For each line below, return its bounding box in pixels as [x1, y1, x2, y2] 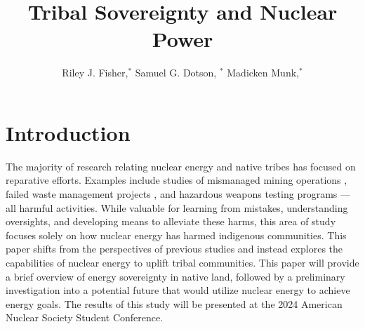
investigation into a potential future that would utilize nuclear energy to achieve [6, 283, 350, 297]
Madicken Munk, [227, 65, 299, 80]
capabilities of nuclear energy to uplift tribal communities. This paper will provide [6, 255, 359, 269]
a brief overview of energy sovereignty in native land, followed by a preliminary [6, 269, 345, 283]
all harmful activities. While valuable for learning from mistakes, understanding [6, 200, 348, 215]
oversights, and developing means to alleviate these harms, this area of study [6, 214, 336, 229]
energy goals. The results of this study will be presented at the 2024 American [6, 296, 343, 311]
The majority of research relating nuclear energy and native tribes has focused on [6, 159, 356, 173]
